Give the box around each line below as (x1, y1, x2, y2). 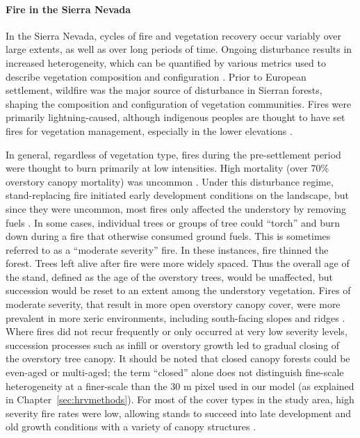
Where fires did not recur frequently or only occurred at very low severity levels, (6, 324, 347, 339)
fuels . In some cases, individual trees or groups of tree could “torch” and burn (6, 215, 340, 229)
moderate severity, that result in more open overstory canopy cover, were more (6, 297, 341, 311)
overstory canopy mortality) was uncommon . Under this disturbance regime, (6, 174, 334, 188)
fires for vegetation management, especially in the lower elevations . (6, 123, 293, 138)
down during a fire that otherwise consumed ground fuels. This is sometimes (6, 229, 331, 243)
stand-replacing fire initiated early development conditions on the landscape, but (6, 188, 349, 202)
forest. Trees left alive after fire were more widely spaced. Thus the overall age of (6, 256, 350, 270)
